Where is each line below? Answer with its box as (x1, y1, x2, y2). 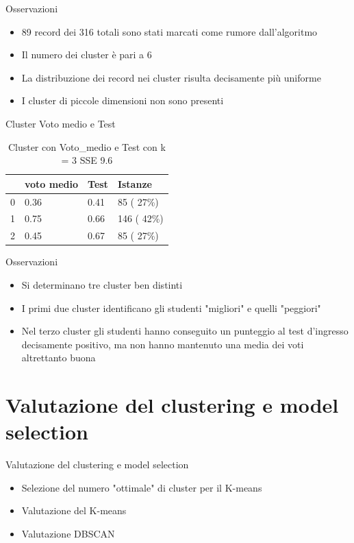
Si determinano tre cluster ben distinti (21, 277, 183, 291)
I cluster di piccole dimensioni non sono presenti (21, 93, 224, 108)
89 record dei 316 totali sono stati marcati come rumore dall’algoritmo (21, 24, 318, 38)
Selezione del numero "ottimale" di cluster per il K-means (21, 480, 262, 494)
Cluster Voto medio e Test (5, 116, 116, 130)
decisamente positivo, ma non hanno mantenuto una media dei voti (21, 337, 304, 351)
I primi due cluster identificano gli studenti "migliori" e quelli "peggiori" (21, 300, 321, 315)
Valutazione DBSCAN (21, 527, 115, 541)
